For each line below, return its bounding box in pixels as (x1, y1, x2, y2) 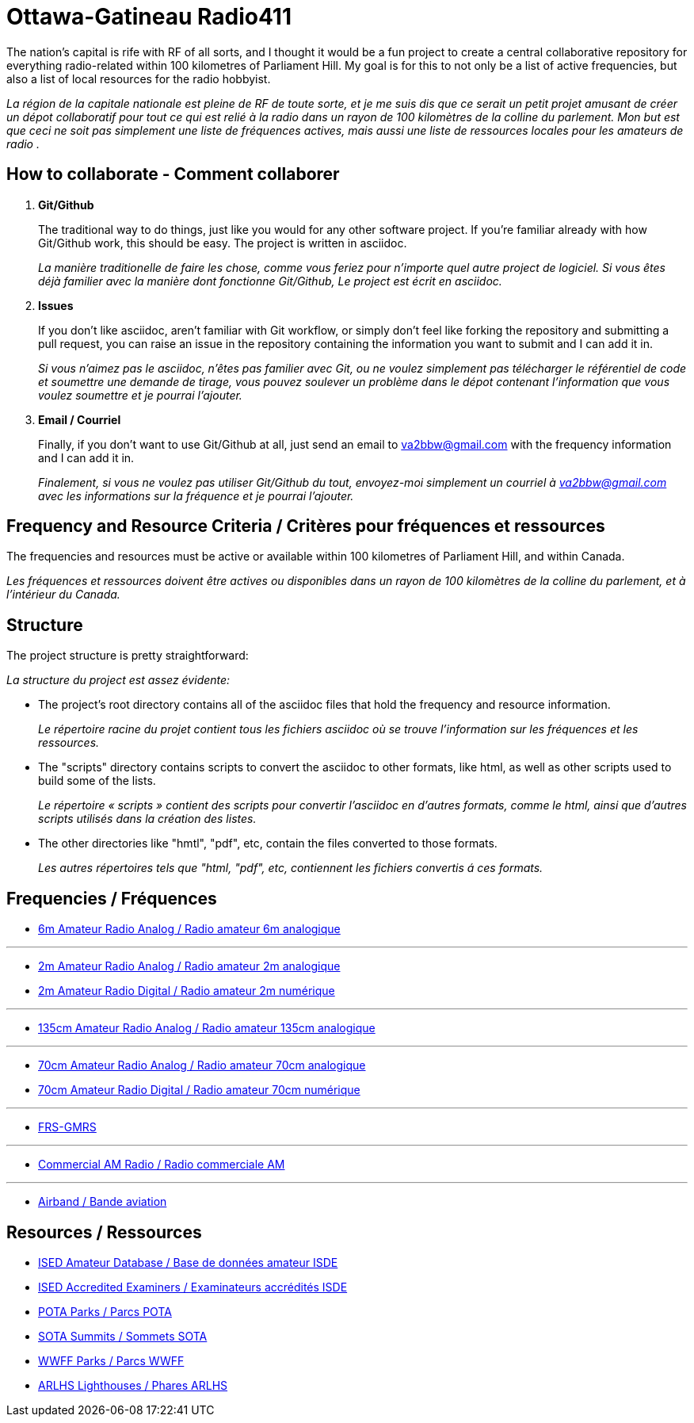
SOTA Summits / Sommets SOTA (38, 1329, 208, 1343)
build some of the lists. (38, 774, 156, 788)
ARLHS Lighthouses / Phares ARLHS (38, 1378, 228, 1392)
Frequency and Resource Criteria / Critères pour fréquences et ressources (6, 516, 605, 537)
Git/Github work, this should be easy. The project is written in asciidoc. (38, 235, 407, 250)
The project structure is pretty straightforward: (6, 648, 249, 663)
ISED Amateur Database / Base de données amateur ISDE (38, 1255, 338, 1269)
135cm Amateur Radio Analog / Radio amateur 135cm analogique (38, 1021, 376, 1035)
